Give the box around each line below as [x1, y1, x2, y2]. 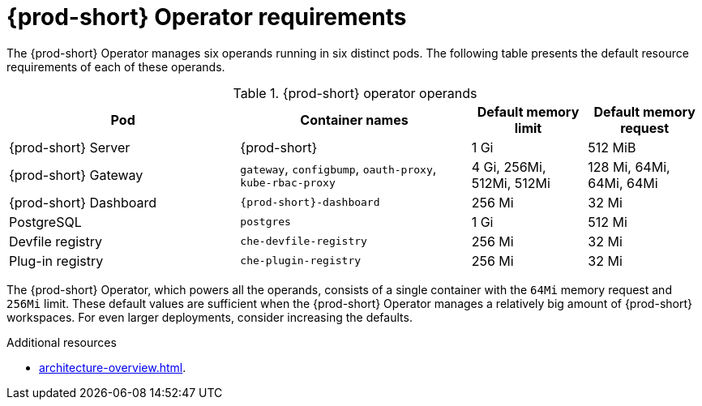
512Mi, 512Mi [471, 174, 550, 191]
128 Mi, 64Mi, [588, 158, 670, 175]
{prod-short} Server [9, 139, 131, 156]
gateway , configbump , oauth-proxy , [240, 160, 437, 177]
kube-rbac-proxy [240, 177, 336, 190]
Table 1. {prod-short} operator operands [233, 84, 477, 101]
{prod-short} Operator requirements [6, 3, 407, 31]
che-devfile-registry [240, 235, 367, 248]
